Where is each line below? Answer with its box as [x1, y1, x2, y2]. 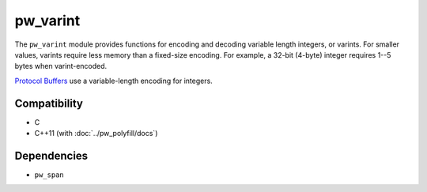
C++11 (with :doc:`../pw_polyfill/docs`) [34, 129, 158, 138]
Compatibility [14, 96, 83, 110]
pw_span [34, 170, 65, 179]
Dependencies [14, 149, 89, 162]
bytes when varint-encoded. [14, 62, 108, 71]
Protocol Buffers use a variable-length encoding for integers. [14, 76, 213, 85]
